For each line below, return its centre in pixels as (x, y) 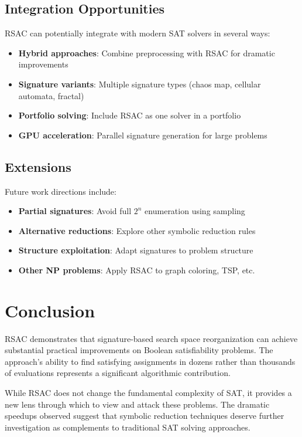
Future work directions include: (61, 191)
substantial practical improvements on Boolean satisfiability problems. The (139, 350)
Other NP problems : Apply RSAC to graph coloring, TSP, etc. (137, 270)
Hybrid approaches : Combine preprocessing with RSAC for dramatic (147, 52)
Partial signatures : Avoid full (75, 211)
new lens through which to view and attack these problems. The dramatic (137, 404)
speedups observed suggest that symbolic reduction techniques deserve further (145, 416)
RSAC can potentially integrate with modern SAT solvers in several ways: (138, 33)
